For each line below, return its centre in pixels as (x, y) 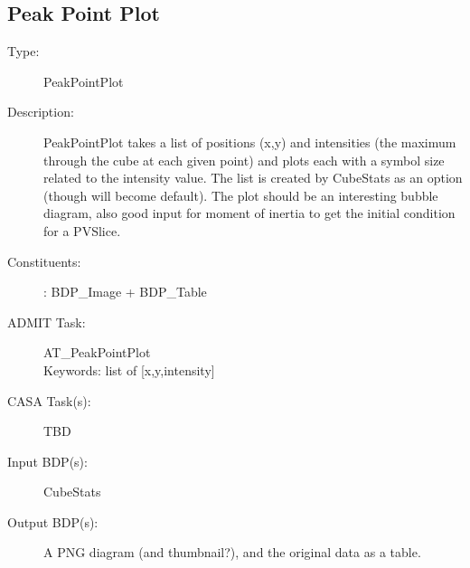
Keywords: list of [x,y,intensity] (129, 369)
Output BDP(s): (53, 521)
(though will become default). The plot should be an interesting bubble (241, 195)
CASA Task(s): (49, 400)
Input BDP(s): (47, 461)
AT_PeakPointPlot (97, 352)
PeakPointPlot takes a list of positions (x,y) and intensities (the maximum (250, 142)
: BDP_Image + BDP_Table (125, 292)
